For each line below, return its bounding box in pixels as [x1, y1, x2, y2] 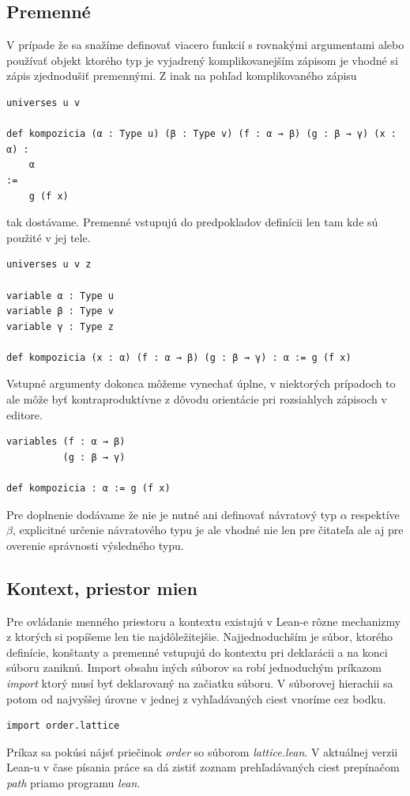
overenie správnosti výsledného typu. [6, 536, 184, 553]
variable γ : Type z [6, 320, 115, 332]
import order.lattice [6, 720, 120, 732]
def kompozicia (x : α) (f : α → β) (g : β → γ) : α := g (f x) [6, 351, 352, 363]
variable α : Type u [6, 290, 115, 301]
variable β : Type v [6, 305, 115, 317]
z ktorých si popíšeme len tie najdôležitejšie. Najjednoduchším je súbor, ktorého [6, 628, 393, 645]
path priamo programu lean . [6, 774, 141, 790]
